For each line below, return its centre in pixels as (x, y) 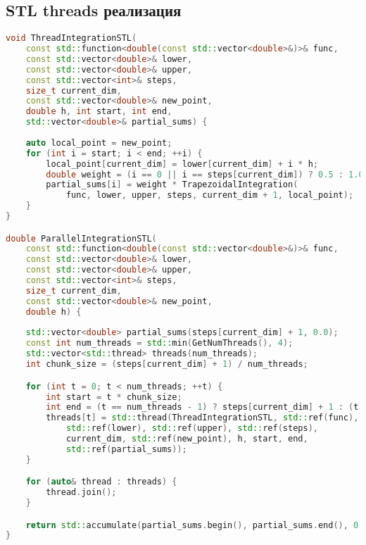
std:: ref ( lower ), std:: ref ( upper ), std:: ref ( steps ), (192, 428)
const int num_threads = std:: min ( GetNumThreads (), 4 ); (159, 343)
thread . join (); (81, 493)
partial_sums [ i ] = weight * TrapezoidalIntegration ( (172, 185)
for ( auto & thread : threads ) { (101, 482)
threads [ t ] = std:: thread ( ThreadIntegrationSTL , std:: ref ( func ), (202, 418)
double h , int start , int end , (99, 112)
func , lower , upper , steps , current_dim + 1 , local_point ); (210, 195)
